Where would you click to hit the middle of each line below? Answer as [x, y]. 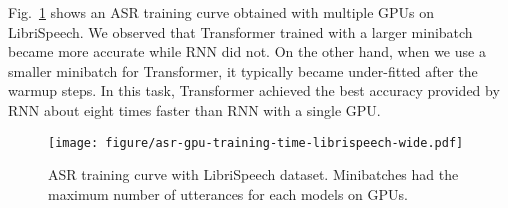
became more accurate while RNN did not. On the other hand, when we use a [247, 51]
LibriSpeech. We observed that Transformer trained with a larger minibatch [240, 31]
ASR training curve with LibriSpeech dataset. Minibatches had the [253, 174]
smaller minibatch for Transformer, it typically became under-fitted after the [243, 70]
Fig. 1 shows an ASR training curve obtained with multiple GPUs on [221, 12]
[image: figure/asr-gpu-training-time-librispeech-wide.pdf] [256, 142]
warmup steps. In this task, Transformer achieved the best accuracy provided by [254, 90]
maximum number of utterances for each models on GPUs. [228, 193]
